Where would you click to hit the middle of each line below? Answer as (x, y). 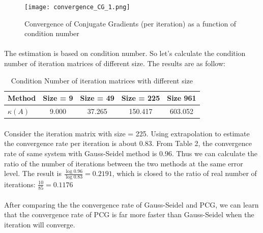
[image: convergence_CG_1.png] (77, 7)
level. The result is (33, 173)
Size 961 (182, 98)
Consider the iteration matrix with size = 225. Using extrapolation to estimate (127, 133)
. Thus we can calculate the (214, 153)
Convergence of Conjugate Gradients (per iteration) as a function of (130, 23)
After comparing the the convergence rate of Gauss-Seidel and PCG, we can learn (131, 204)
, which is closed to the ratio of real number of (184, 173)
